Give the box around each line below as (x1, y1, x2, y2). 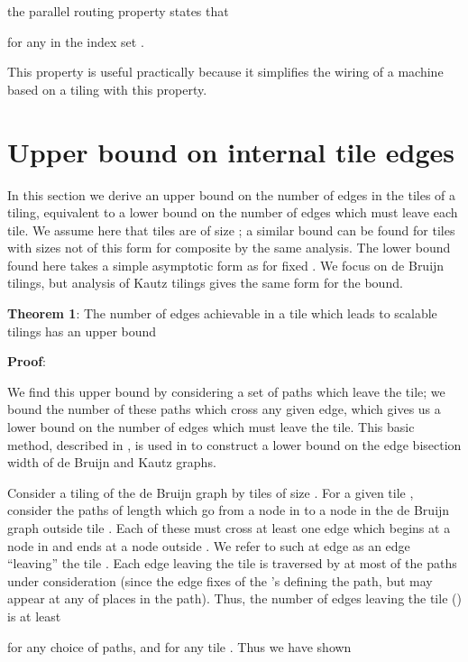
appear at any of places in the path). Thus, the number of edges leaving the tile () (7, 589, 462, 608)
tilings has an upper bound (7, 321, 157, 340)
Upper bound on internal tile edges (7, 133, 454, 170)
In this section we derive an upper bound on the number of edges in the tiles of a (7, 185, 456, 204)
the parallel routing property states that (7, 2, 229, 20)
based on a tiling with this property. (7, 79, 207, 98)
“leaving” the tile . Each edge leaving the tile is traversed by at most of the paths (7, 554, 457, 573)
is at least (7, 606, 61, 625)
